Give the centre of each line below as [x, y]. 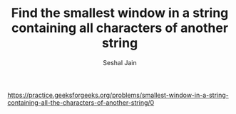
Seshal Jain [120, 62]
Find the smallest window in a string [120, 13]
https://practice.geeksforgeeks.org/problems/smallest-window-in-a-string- [118, 95]
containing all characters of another [120, 28]
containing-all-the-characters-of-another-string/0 [81, 102]
